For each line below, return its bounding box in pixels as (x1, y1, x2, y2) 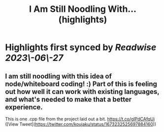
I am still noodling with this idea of (5, 72, 112, 80)
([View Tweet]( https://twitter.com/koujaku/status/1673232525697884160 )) (5, 121, 157, 127)
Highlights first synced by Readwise (5, 42, 157, 53)
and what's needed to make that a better (5, 95, 132, 103)
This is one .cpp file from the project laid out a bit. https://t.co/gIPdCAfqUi (5, 116, 155, 122)
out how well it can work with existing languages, (5, 88, 160, 96)
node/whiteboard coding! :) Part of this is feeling (5, 80, 158, 88)
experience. (5, 103, 43, 111)
